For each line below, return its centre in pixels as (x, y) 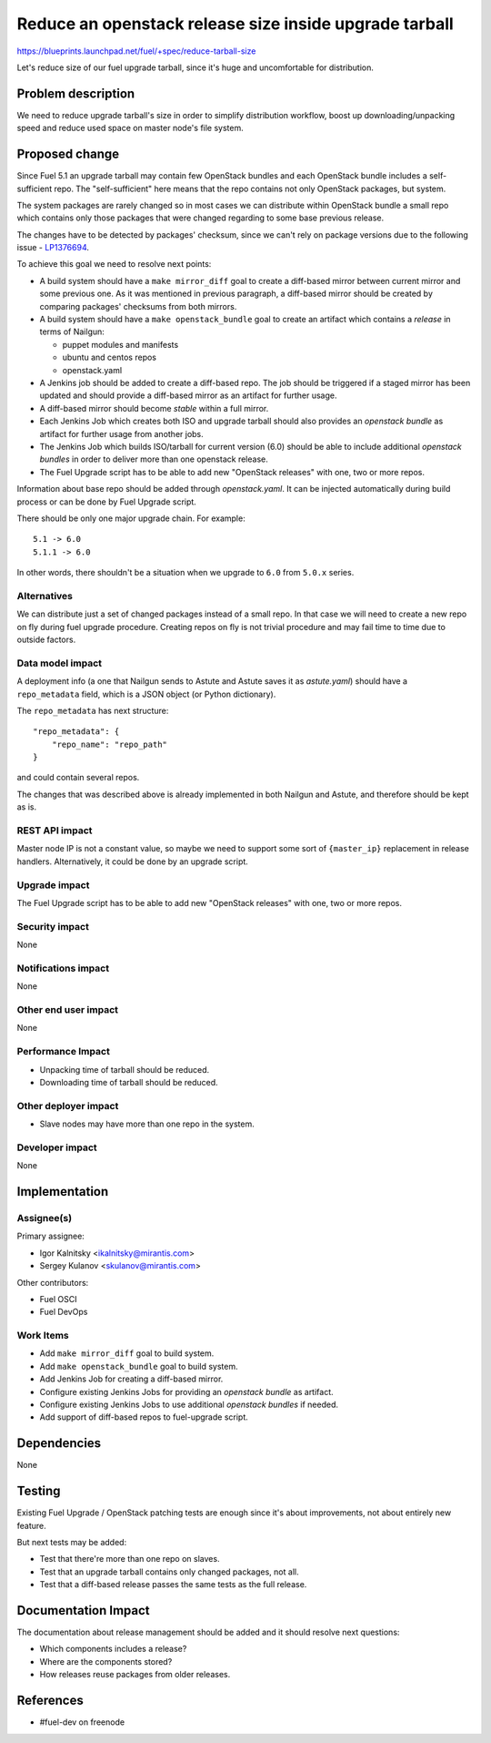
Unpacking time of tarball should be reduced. (124, 1069)
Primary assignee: (51, 1236)
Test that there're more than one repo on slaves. (130, 1559)
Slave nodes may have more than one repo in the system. (147, 1124)
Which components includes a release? (113, 1649)
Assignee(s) (45, 1218)
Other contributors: (53, 1282)
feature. (32, 1525)
